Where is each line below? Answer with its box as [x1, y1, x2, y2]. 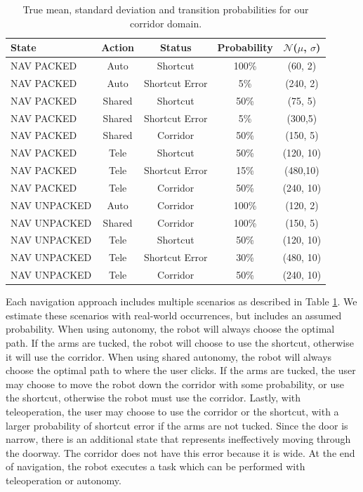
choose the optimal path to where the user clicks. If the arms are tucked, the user [6, 363, 356, 378]
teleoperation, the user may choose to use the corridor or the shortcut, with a [6, 404, 339, 418]
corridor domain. [130, 15, 202, 30]
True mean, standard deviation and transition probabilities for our [22, 2, 309, 16]
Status [159, 40, 192, 55]
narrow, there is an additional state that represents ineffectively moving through [6, 432, 351, 446]
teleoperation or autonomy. [6, 472, 121, 487]
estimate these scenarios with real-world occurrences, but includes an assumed [6, 307, 342, 322]
